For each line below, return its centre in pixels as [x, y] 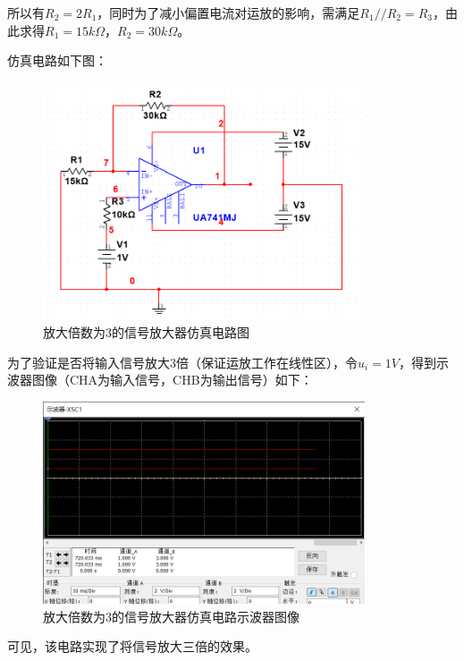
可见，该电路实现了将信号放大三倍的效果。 [132, 646]
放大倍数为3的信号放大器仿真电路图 [146, 332]
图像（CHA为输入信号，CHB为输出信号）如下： [172, 380]
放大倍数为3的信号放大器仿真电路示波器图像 [171, 616]
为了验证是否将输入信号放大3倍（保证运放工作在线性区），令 [182, 362]
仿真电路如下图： [57, 60]
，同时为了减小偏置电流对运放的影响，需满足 [228, 13]
